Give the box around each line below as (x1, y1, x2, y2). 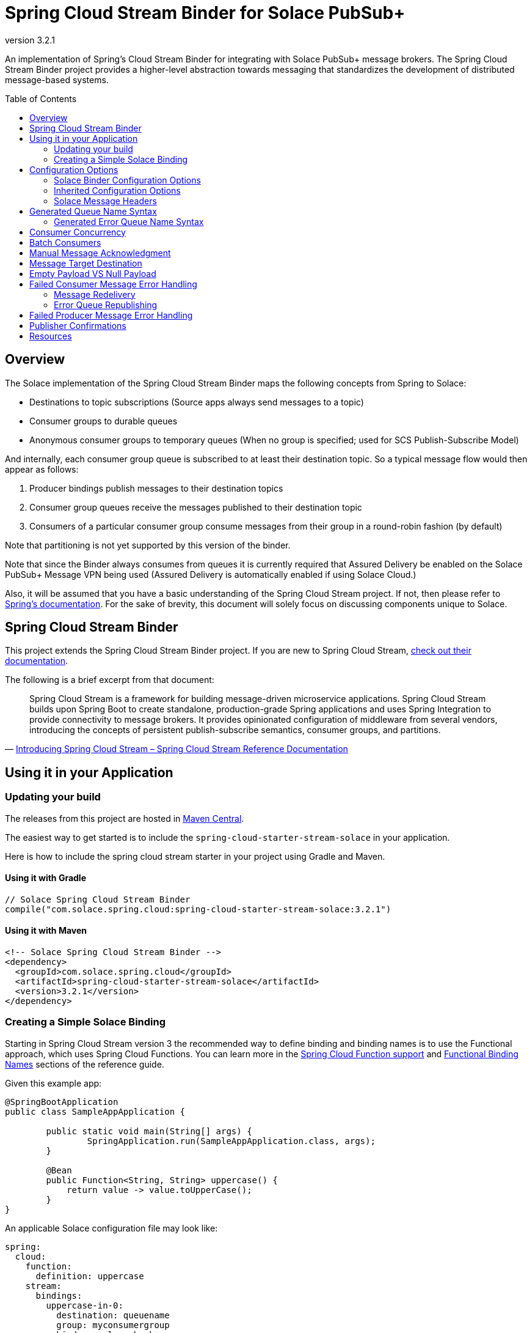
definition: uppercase (35, 1271, 144, 1281)
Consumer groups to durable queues (29, 415, 178, 426)
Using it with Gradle (5, 873, 86, 884)
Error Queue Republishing (54, 299, 158, 310)
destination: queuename (56, 1310, 170, 1320)
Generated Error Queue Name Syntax (54, 216, 204, 227)
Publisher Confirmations (29, 320, 126, 331)
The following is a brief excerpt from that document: (5, 674, 214, 685)
